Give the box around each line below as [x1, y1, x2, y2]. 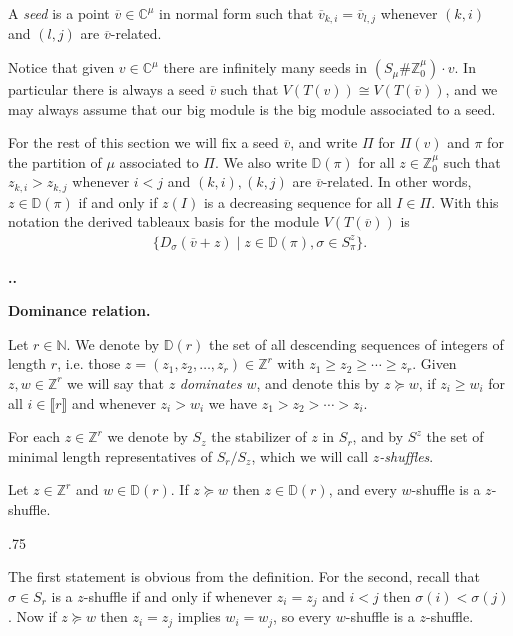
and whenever [71, 392, 156, 413]
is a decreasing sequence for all [203, 191, 392, 212]
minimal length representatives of [8, 445, 213, 466]
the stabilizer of [211, 426, 307, 447]
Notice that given [8, 57, 115, 78]
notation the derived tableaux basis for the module [8, 211, 319, 232]
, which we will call [251, 445, 369, 466]
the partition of [8, 151, 102, 172]
